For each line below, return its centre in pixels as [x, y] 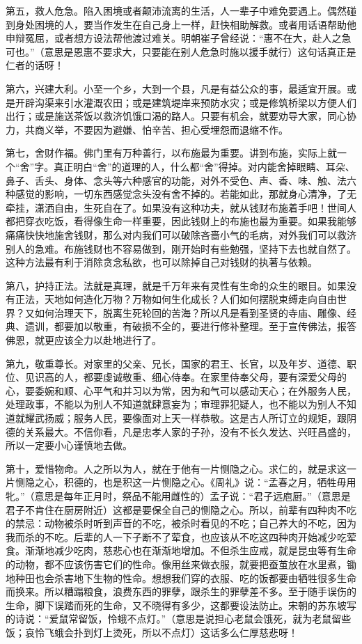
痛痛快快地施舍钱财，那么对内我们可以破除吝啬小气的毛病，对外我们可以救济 [181, 234]
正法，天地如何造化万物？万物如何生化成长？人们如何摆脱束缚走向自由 [176, 299]
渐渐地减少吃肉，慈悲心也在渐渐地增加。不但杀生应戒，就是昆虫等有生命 [190, 550]
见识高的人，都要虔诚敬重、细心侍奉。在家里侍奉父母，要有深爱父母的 [186, 377]
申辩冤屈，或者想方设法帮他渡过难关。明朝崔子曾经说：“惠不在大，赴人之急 [179, 38]
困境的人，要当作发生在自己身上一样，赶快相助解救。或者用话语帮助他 [195, 24]
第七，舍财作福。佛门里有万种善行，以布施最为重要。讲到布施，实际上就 [171, 153]
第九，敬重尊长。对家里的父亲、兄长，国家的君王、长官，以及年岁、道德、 [176, 363]
